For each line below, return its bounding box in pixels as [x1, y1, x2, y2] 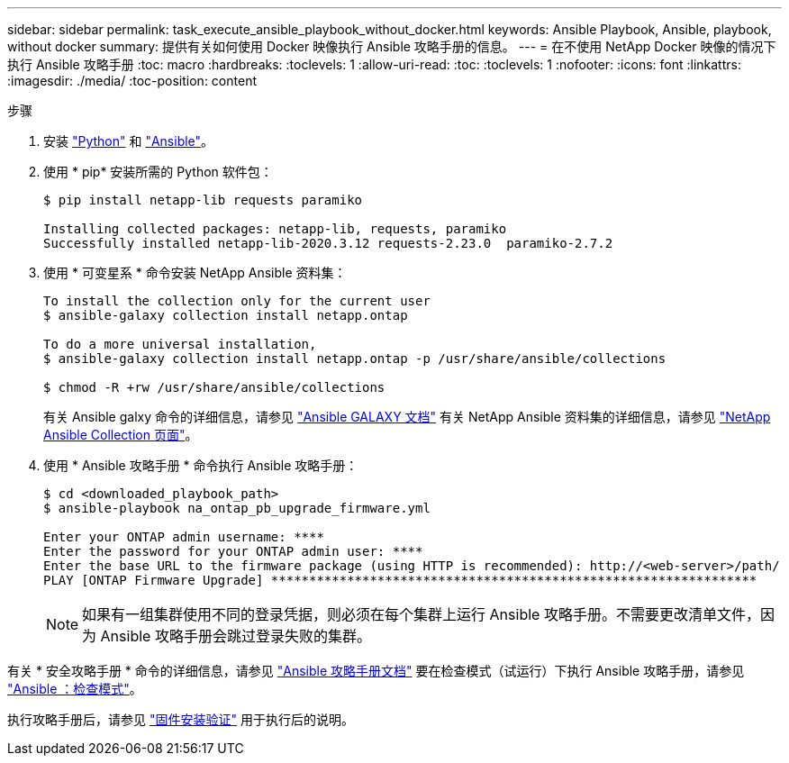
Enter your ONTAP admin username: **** [43, 530, 324, 544]
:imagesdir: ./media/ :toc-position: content [7, 73, 257, 88]
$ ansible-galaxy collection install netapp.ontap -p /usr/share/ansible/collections [43, 351, 667, 366]
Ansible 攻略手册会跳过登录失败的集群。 [100, 627, 371, 645]
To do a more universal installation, [43, 337, 317, 351]
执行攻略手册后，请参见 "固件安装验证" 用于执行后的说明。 [7, 712, 354, 727]
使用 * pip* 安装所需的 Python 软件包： [43, 164, 273, 179]
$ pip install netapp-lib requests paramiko [43, 193, 363, 207]
